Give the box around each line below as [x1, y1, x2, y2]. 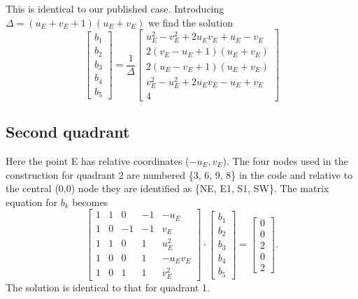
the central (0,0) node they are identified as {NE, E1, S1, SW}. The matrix [6, 181, 329, 196]
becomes [72, 194, 108, 209]
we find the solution [148, 15, 234, 29]
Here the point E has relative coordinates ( [6, 154, 189, 168]
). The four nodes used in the [222, 154, 348, 168]
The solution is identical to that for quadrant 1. [6, 280, 210, 295]
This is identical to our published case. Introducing [6, 1, 224, 15]
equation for [6, 194, 57, 209]
